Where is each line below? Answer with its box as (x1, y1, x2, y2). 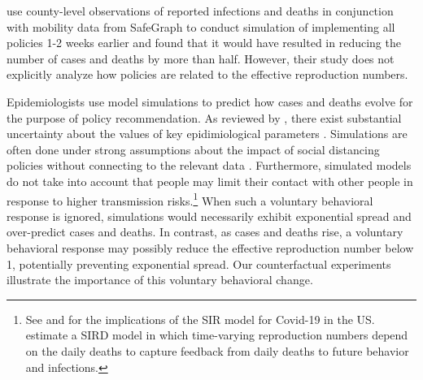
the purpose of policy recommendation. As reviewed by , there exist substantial (7, 109, 402, 126)
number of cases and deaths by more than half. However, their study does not (7, 50, 395, 67)
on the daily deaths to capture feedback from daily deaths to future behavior (25, 342, 409, 359)
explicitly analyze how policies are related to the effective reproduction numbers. (7, 66, 408, 83)
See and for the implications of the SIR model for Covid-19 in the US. (25, 310, 375, 327)
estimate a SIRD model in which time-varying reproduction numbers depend (25, 326, 408, 343)
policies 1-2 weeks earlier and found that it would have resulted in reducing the (7, 34, 401, 51)
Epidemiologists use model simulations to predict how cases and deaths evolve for (7, 93, 413, 110)
